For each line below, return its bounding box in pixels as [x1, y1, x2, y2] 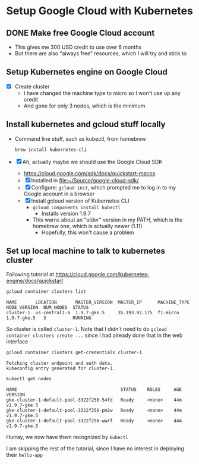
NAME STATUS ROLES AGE [6, 387, 182, 393]
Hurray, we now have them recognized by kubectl [6, 434, 129, 440]
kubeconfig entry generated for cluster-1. [6, 365, 116, 372]
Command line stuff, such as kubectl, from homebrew [14, 135, 147, 142]
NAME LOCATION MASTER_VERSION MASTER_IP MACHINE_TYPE [6, 299, 190, 305]
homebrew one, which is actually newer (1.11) [32, 222, 143, 229]
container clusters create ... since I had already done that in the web [6, 332, 183, 339]
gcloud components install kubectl [32, 204, 121, 210]
